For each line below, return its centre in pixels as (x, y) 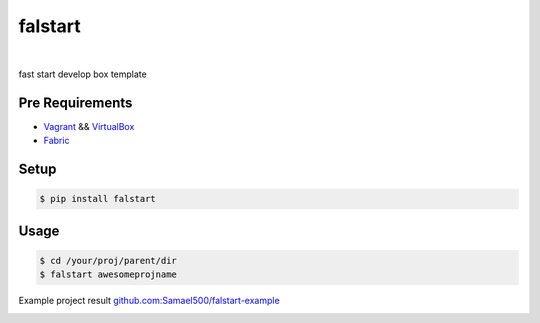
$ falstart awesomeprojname (108, 274)
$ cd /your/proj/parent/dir (108, 260)
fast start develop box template (82, 74)
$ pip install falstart (98, 199)
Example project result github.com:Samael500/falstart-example (149, 301)
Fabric (56, 141)
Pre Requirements (75, 102)
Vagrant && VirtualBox (89, 126)
